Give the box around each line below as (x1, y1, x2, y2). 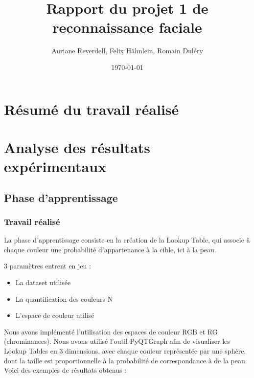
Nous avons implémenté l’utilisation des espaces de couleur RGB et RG (4, 326, 218, 336)
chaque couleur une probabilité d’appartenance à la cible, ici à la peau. (4, 244, 216, 254)
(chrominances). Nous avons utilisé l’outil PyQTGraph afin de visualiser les (4, 336, 230, 346)
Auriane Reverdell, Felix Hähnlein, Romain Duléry (51, 45, 203, 56)
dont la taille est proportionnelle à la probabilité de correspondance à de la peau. (4, 355, 247, 365)
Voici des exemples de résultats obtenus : (4, 365, 127, 375)
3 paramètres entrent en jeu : (4, 261, 91, 271)
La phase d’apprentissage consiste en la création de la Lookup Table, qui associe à (4, 235, 250, 245)
